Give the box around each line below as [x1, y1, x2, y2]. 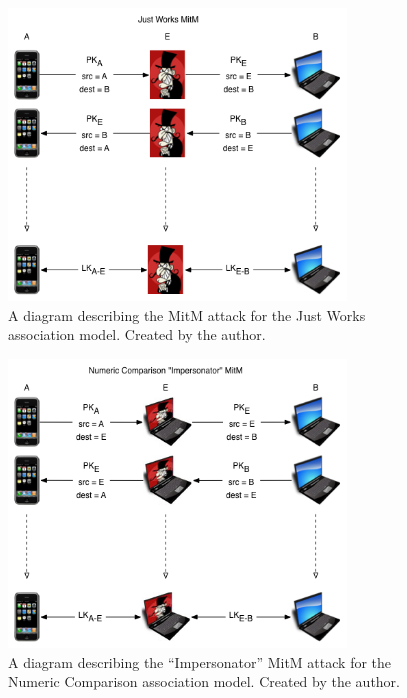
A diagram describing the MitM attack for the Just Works [8, 304, 366, 325]
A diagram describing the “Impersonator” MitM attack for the [8, 651, 392, 672]
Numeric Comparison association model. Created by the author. [8, 671, 400, 692]
